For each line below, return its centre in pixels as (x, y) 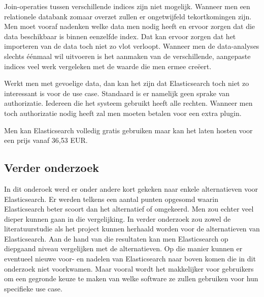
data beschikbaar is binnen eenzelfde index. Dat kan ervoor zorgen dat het (120, 36)
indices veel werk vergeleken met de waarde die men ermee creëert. (108, 66)
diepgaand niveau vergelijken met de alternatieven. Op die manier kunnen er (123, 248)
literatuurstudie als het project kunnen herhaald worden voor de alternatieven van (132, 229)
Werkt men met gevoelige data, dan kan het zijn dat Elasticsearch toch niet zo (127, 83)
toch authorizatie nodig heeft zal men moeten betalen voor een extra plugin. (123, 113)
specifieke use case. (33, 288)
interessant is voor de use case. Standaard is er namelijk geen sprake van (117, 93)
